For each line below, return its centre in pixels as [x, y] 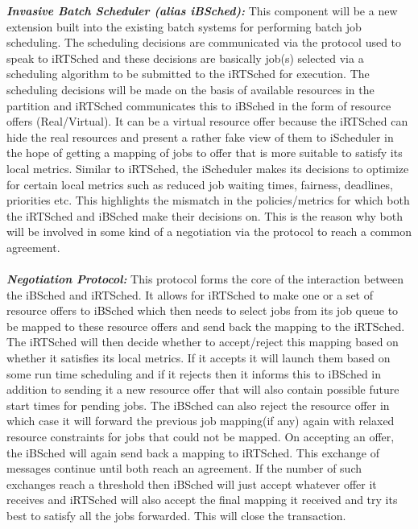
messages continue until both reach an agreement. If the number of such [184, 468]
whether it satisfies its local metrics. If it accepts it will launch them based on [199, 358]
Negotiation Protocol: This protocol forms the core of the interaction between [205, 279]
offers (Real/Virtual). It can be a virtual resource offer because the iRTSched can [207, 121]
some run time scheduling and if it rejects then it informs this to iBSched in [194, 373]
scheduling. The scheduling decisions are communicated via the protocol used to [204, 42]
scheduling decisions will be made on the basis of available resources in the [190, 89]
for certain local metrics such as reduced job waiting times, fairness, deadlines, [200, 184]
